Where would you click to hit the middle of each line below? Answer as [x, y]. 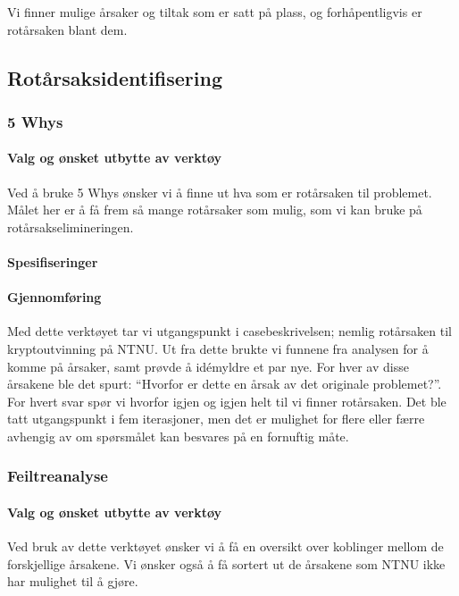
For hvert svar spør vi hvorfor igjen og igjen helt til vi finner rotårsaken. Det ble [227, 401]
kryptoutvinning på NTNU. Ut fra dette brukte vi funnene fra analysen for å [218, 348]
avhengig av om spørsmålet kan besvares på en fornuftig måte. [178, 436]
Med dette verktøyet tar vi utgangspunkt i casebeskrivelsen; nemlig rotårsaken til [229, 331]
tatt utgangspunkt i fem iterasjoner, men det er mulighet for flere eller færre [216, 419]
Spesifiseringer [53, 261]
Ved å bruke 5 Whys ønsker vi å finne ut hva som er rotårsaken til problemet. [220, 192]
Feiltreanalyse [58, 476]
